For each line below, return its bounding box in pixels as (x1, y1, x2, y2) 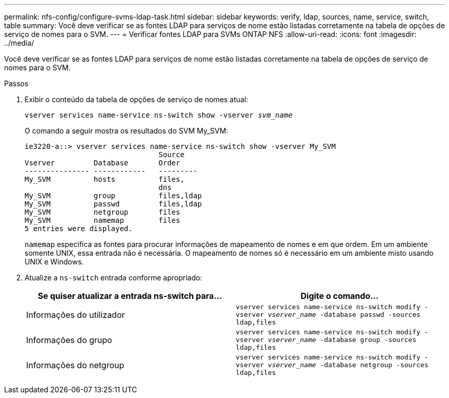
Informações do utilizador (26, 309, 125, 320)
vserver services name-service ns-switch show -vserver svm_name (25, 111, 293, 119)
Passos (4, 79, 29, 88)
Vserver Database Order (25, 159, 180, 167)
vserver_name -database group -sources (268, 336, 417, 344)
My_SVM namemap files (25, 216, 180, 224)
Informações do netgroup (26, 359, 125, 370)
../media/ (4, 39, 34, 47)
